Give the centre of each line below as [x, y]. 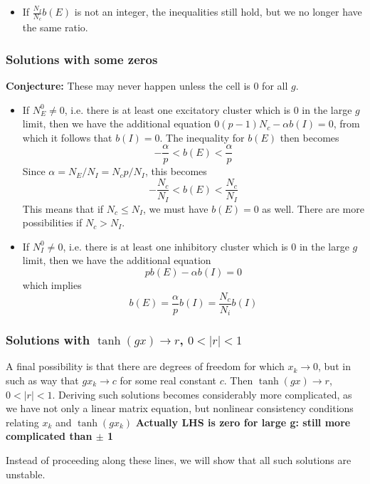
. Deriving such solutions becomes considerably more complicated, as [202, 394]
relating [22, 422]
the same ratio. [55, 27]
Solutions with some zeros [82, 59]
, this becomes [176, 171]
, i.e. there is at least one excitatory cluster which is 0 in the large [208, 109]
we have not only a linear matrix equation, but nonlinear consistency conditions [180, 408]
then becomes [310, 137]
